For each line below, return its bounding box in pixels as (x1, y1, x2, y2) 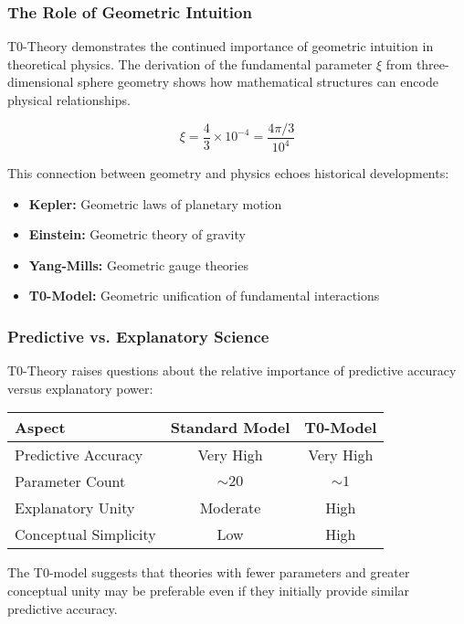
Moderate (199, 497, 261, 519)
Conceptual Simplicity (15, 524, 156, 545)
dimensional (7, 72, 74, 91)
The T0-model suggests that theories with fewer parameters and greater (7, 563, 410, 582)
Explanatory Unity (15, 497, 135, 519)
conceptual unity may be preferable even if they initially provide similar (7, 580, 410, 599)
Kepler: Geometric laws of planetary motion (28, 194, 282, 213)
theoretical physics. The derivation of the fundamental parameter (7, 54, 373, 73)
